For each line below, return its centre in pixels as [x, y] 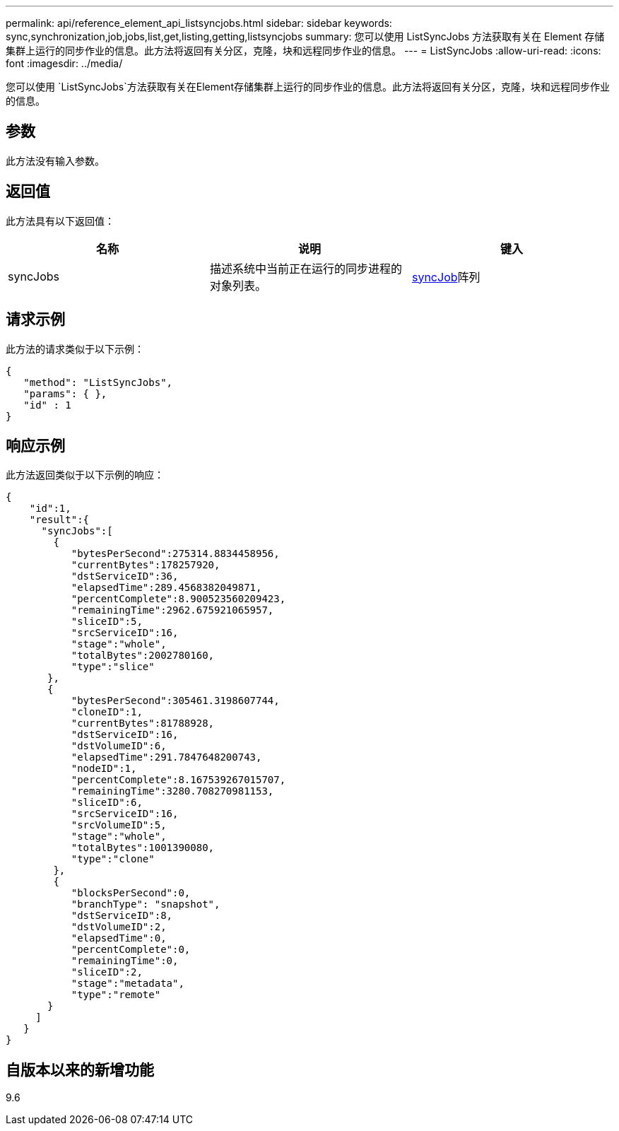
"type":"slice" [113, 667]
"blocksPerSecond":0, [131, 893]
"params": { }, [65, 393]
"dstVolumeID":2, [119, 927]
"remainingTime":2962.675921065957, [172, 610]
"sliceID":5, [107, 622]
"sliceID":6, [107, 803]
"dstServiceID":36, [125, 576]
